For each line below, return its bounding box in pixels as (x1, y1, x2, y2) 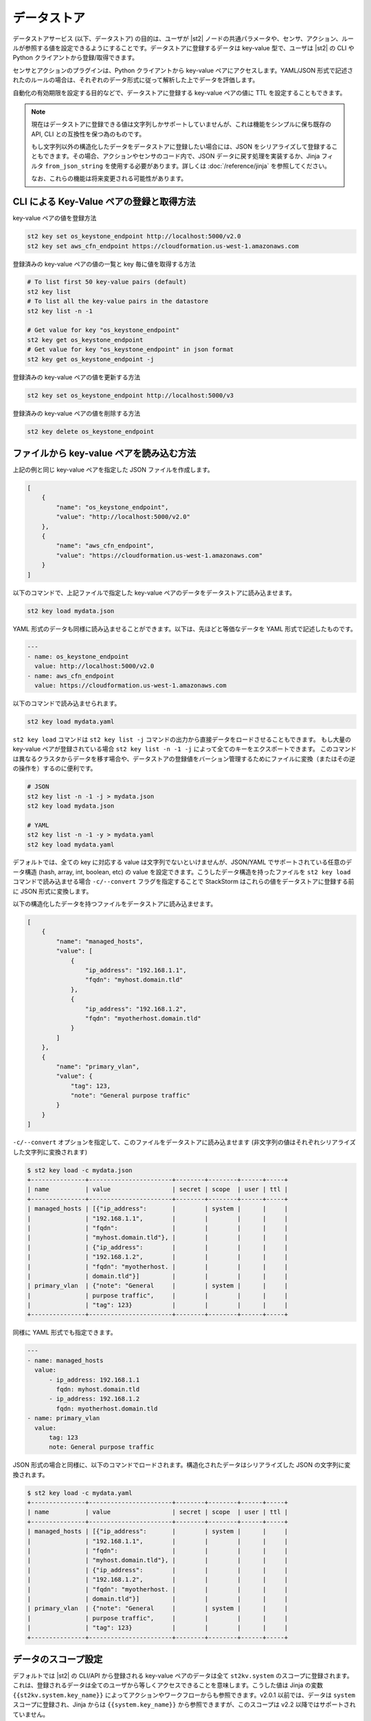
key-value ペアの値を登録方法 (12, 214, 97, 222)
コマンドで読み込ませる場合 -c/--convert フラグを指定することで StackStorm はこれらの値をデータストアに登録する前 (12, 878, 355, 886)
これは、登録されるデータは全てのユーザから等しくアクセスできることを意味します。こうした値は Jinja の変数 (12, 1681, 324, 1689)
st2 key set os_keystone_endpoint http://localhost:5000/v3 (27, 391, 234, 399)
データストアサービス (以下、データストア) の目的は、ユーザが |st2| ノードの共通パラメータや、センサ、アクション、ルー (12, 34, 354, 43)
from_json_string (45, 162, 103, 170)
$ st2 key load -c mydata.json (27, 1166, 133, 1174)
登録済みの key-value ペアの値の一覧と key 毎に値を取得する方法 (12, 260, 196, 268)
